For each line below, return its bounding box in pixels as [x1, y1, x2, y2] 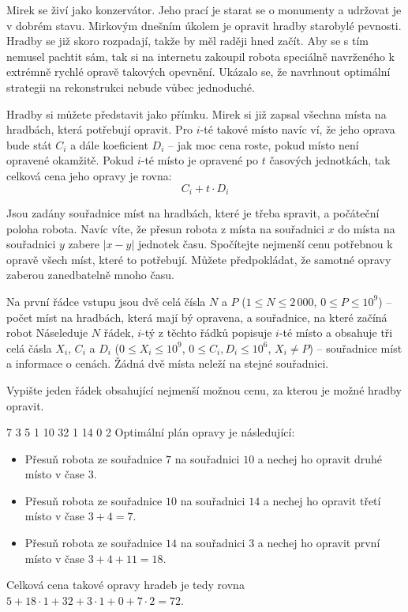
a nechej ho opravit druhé [257, 450, 383, 467]
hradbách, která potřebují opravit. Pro [6, 121, 193, 138]
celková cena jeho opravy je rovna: [6, 167, 172, 183]
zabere [68, 236, 99, 252]
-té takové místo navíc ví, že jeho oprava [200, 121, 395, 138]
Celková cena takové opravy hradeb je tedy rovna [6, 576, 245, 593]
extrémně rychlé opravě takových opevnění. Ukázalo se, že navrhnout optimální [6, 63, 391, 80]
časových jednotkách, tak [269, 152, 391, 168]
